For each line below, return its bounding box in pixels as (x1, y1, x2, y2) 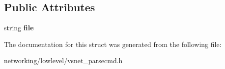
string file (4, 23, 34, 33)
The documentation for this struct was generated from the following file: (4, 39, 222, 49)
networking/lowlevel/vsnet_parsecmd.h (4, 55, 123, 66)
